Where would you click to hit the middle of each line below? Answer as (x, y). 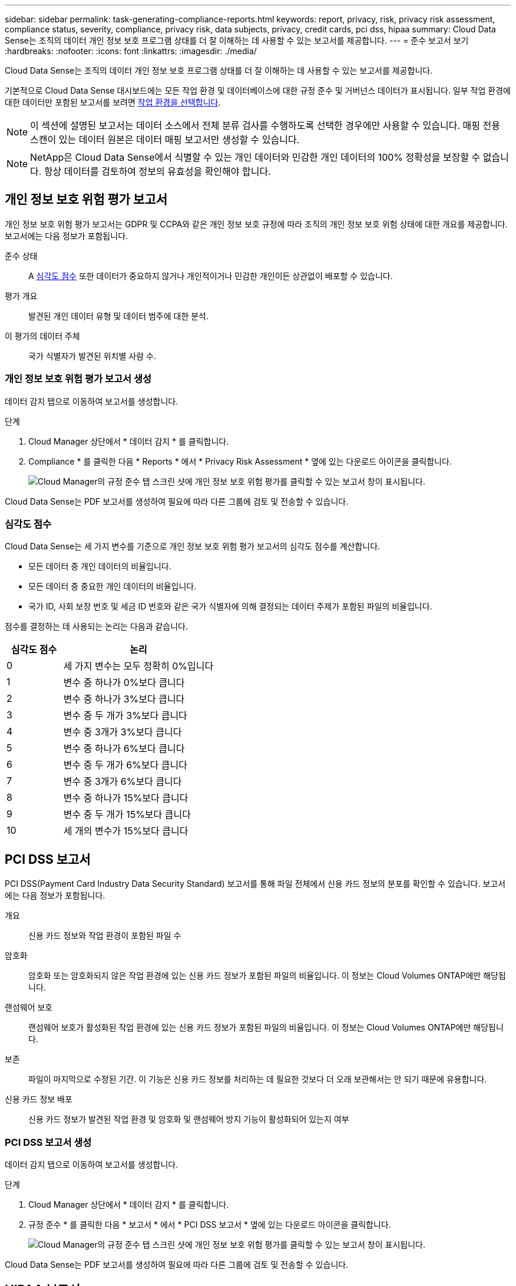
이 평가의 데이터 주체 (42, 336)
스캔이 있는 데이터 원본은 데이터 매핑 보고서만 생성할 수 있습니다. (165, 140)
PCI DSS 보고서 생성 (48, 1142)
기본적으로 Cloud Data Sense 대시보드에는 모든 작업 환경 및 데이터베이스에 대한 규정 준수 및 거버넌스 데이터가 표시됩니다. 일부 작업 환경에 (258, 90)
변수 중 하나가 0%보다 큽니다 (124, 683)
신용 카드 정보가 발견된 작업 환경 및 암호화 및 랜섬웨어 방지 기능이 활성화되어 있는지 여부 (189, 1119)
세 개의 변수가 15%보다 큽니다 (126, 831)
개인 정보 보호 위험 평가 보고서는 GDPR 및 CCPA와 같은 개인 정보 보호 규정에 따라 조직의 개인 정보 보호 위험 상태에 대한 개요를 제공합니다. (256, 224)
